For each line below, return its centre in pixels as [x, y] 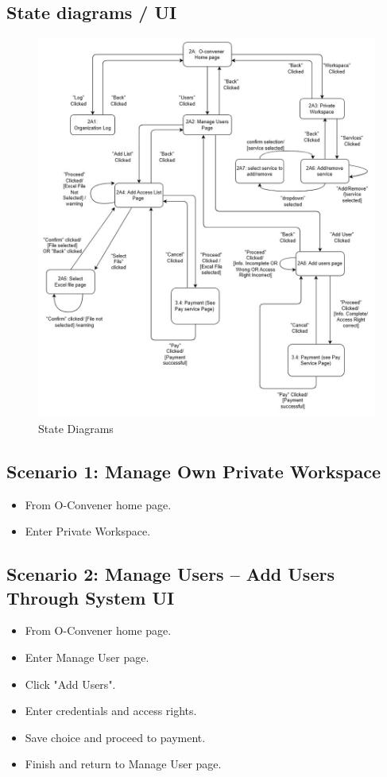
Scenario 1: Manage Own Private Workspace [194, 471]
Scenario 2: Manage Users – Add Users [170, 574]
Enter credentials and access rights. [111, 711]
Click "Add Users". [70, 684]
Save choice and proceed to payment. [115, 737]
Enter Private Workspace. [88, 531]
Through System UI [91, 597]
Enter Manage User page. [87, 657]
